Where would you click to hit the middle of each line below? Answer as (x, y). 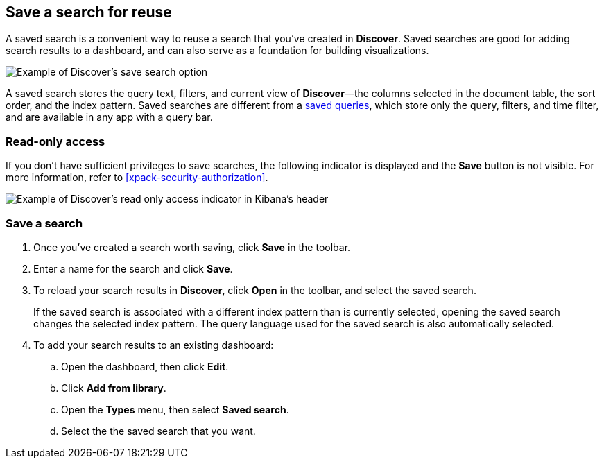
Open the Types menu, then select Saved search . (175, 409)
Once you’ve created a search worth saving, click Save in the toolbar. (192, 247)
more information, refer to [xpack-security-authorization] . (137, 178)
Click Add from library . (114, 388)
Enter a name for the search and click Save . (133, 268)
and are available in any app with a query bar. (109, 117)
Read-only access (55, 141)
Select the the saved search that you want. (158, 431)
